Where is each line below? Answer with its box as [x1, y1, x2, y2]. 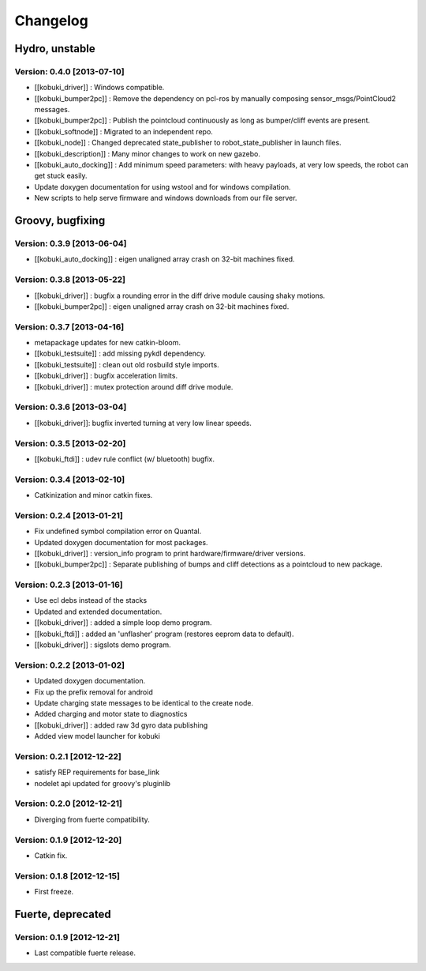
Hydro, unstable [14, 42, 95, 55]
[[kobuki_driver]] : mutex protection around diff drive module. [34, 382, 234, 391]
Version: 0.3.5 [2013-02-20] [14, 438, 126, 449]
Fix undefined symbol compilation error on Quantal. [34, 526, 202, 536]
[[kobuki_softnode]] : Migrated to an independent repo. [34, 126, 213, 136]
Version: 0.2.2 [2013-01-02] [14, 660, 125, 671]
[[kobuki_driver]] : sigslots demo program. [34, 640, 171, 649]
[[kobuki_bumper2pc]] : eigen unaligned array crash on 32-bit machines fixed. [34, 301, 290, 311]
